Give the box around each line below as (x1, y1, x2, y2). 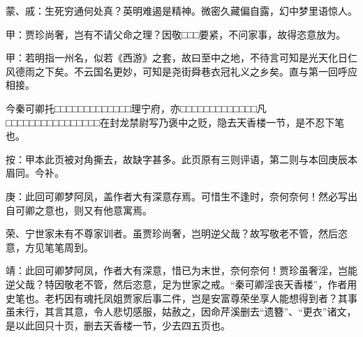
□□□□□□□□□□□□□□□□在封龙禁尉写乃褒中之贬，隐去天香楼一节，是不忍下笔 (6, 114, 345, 129)
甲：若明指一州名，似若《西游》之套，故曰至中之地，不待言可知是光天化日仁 (6, 50, 357, 65)
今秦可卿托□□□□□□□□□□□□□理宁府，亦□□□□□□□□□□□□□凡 (6, 100, 267, 115)
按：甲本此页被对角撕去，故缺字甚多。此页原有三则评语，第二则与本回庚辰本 (6, 151, 357, 166)
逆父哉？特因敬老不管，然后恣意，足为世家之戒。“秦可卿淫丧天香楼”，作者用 (6, 276, 357, 291)
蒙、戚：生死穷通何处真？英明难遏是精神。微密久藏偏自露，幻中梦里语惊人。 (6, 3, 357, 17)
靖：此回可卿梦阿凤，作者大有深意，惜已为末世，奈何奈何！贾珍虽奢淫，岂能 (6, 263, 357, 278)
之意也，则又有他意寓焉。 (34, 202, 152, 217)
